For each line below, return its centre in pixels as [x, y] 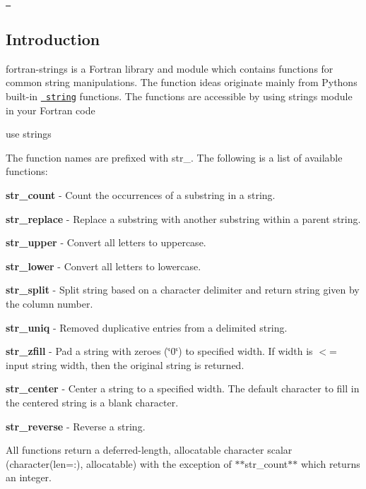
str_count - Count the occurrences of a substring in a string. [141, 195]
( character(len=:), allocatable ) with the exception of [119, 463]
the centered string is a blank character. [92, 403]
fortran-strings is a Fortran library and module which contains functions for [170, 68]
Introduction [53, 39]
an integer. [29, 477]
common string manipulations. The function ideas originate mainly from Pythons [182, 82]
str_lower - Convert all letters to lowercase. [104, 266]
